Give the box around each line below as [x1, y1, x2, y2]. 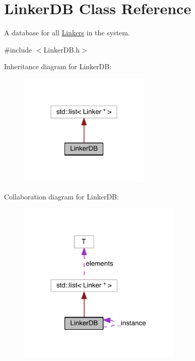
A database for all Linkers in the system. [4, 27, 130, 38]
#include [4, 44, 32, 55]
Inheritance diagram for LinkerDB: [4, 61, 112, 72]
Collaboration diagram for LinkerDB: [4, 191, 119, 201]
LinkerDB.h [43, 44, 80, 55]
